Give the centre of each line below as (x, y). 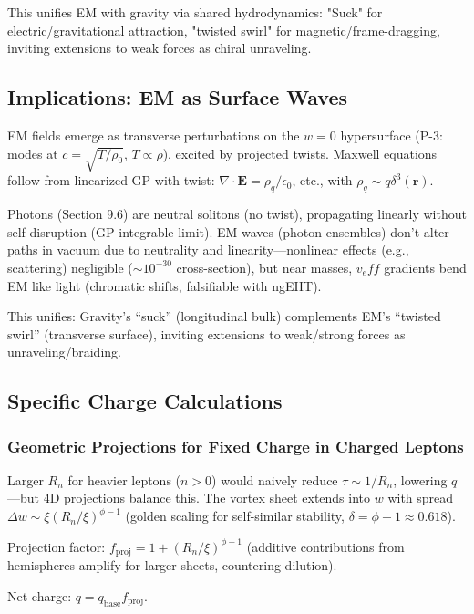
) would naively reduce (275, 479)
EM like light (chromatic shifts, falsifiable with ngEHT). (165, 285)
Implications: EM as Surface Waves (178, 97)
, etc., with (322, 180)
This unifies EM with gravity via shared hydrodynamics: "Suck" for (195, 12)
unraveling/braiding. (64, 352)
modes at (33, 153)
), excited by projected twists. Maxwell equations (300, 153)
